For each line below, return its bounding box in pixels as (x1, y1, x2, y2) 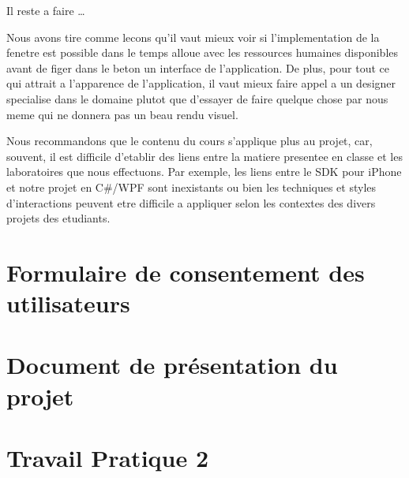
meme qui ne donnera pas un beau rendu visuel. (6, 106, 238, 122)
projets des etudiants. (6, 210, 111, 226)
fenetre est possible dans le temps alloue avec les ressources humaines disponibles (6, 44, 399, 61)
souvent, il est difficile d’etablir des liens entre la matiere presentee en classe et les (6, 148, 403, 164)
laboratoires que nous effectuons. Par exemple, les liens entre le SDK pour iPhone (6, 163, 402, 180)
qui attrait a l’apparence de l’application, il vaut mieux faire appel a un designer (6, 75, 396, 91)
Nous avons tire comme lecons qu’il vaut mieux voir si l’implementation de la (6, 28, 380, 45)
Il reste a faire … (6, 2, 85, 18)
